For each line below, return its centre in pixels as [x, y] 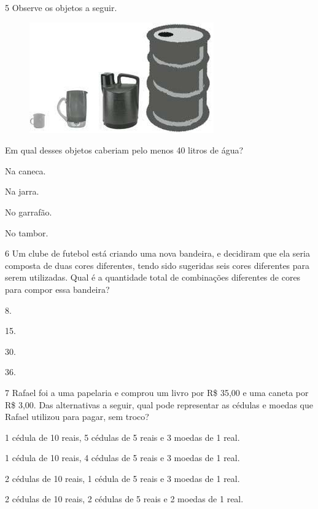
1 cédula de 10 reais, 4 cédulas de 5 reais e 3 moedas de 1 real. [122, 458]
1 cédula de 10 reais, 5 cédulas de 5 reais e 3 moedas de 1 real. [122, 437]
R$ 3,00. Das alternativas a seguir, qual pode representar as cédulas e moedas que [159, 404]
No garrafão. [29, 212]
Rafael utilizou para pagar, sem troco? [77, 417]
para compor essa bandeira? [57, 289]
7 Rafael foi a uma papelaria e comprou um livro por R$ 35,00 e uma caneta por [157, 392]
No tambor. [27, 232]
